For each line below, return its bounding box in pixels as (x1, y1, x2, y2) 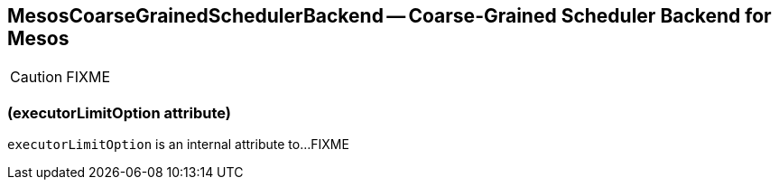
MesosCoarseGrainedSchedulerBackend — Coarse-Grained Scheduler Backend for (7, 5, 772, 27)
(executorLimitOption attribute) (7, 103, 231, 122)
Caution (10, 68, 63, 87)
